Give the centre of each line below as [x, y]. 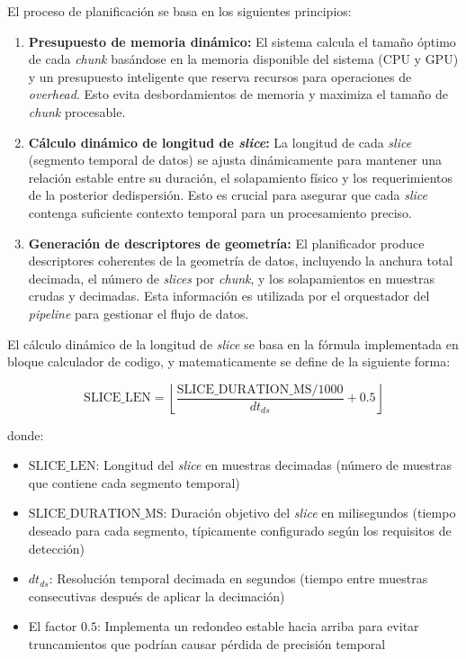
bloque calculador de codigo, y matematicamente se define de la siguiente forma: [229, 361]
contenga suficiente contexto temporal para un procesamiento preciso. [220, 212]
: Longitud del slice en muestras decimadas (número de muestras [273, 465]
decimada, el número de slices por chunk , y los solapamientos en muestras [232, 278]
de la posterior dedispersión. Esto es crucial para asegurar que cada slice [228, 195]
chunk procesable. [77, 111]
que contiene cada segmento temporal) [134, 482]
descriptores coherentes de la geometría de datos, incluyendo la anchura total [241, 261]
